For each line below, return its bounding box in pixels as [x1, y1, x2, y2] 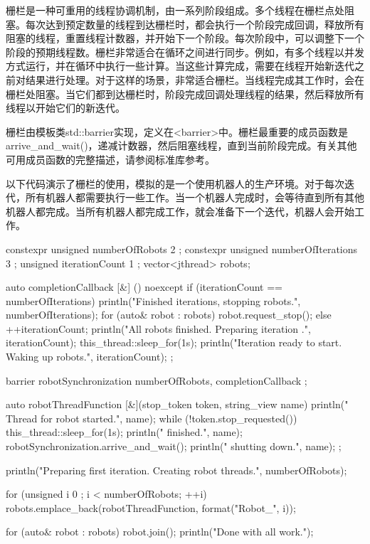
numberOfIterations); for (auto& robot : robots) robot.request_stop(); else [6, 307, 332, 322]
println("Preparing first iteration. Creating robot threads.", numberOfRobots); [6, 462, 347, 477]
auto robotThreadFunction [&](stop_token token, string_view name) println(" [6, 397, 349, 412]
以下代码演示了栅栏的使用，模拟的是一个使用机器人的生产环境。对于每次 [6, 176, 344, 191]
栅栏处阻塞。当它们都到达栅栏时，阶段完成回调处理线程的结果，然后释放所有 [6, 86, 364, 101]
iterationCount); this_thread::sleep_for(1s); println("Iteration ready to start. [6, 335, 342, 350]
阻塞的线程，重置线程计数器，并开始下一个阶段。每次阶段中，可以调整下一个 [6, 31, 364, 46]
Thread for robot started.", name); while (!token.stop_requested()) [6, 410, 297, 425]
